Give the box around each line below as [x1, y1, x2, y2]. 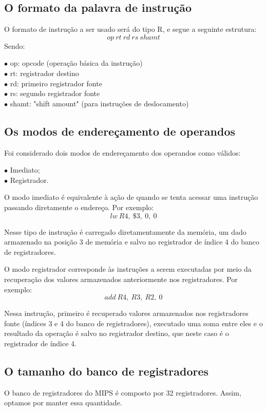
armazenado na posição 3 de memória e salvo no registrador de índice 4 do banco [4, 236, 259, 247]
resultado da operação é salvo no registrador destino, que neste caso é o [4, 328, 229, 339]
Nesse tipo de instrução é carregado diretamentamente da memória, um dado [4, 226, 246, 237]
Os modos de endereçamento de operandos [4, 123, 235, 139]
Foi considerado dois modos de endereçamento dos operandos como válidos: [4, 147, 241, 158]
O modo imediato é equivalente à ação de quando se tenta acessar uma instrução [4, 192, 258, 202]
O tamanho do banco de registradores [4, 363, 209, 379]
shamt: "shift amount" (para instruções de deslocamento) [10, 98, 189, 108]
